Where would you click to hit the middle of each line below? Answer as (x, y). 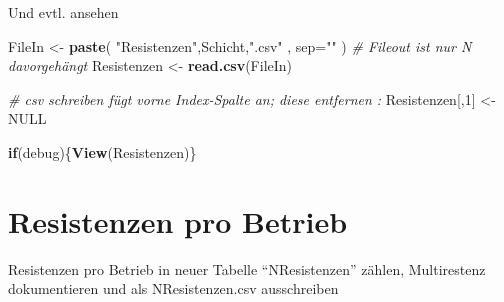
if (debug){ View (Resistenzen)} (102, 151)
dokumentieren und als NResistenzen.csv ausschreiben (173, 288)
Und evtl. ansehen (63, 12)
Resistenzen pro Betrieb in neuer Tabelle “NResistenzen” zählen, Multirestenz (247, 268)
